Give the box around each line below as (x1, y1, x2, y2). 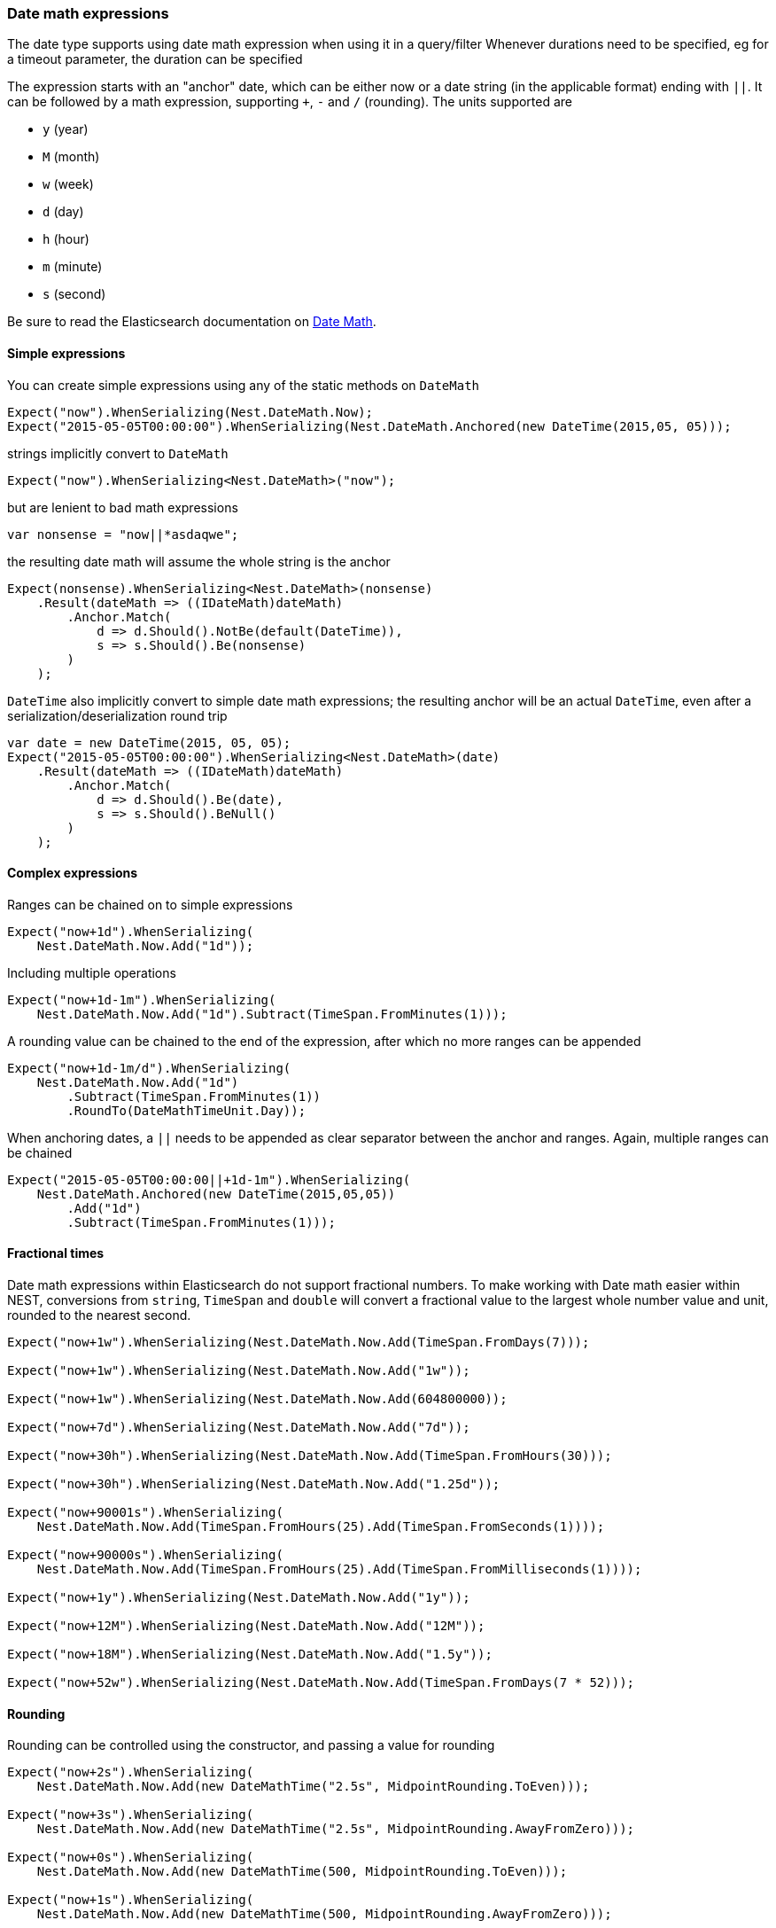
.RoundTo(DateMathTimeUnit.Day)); (66, 1103, 307, 1118)
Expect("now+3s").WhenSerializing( (7, 1807, 254, 1823)
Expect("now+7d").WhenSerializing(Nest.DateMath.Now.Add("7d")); (7, 1420, 470, 1435)
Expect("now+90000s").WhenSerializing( (7, 1548, 283, 1563)
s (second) (43, 286, 106, 302)
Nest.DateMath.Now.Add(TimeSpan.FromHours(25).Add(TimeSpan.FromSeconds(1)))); (36, 1519, 605, 1534)
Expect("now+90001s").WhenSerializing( (7, 1505, 283, 1520)
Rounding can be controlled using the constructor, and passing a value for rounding (7, 1737, 495, 1753)
